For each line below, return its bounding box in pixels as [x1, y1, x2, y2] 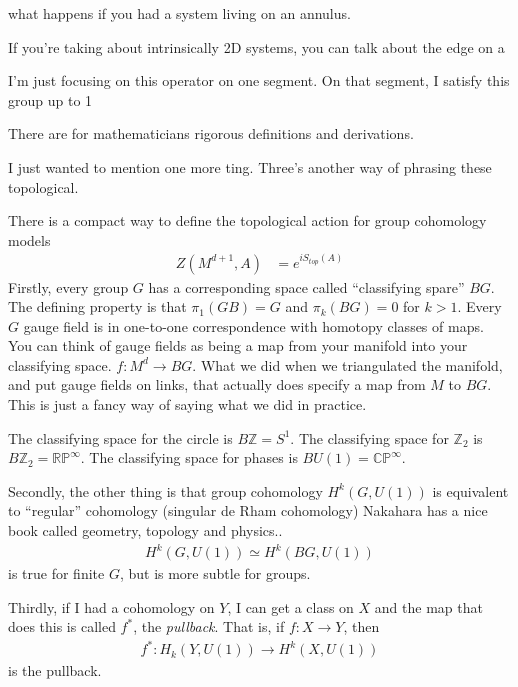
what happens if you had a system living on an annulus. [8, 3, 351, 23]
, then [343, 616, 380, 637]
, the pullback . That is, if [133, 616, 285, 637]
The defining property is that [8, 296, 187, 317]
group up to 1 [8, 89, 93, 110]
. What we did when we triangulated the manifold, [192, 354, 503, 375]
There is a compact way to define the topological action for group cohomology [8, 210, 487, 231]
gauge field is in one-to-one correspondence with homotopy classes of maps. [23, 315, 484, 336]
